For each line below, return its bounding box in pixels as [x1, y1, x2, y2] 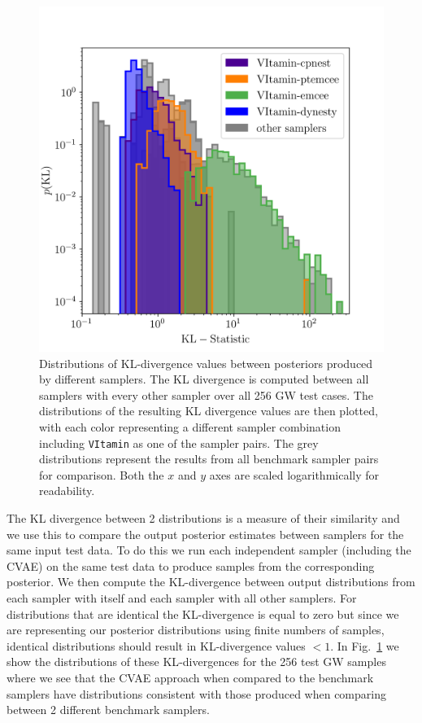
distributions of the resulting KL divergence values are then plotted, [39, 402, 378, 419]
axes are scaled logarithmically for [209, 466, 380, 483]
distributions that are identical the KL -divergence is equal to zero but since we [7, 605, 399, 622]
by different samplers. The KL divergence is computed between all [39, 370, 369, 388]
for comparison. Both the [39, 466, 164, 483]
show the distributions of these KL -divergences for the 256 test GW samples [7, 653, 386, 670]
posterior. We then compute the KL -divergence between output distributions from [7, 573, 415, 590]
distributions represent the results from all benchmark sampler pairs [39, 450, 379, 467]
